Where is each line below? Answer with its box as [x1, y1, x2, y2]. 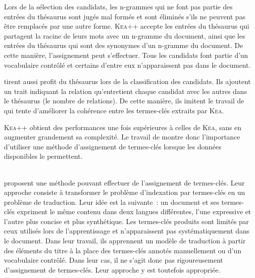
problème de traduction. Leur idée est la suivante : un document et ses [4, 196, 219, 207]
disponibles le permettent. [4, 151, 83, 161]
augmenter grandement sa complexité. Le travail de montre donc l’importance [4, 132, 240, 142]
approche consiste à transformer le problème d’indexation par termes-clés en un [4, 187, 245, 197]
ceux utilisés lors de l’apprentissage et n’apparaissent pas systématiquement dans [4, 226, 250, 236]
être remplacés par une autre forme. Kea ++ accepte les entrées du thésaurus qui [4, 21, 250, 31]
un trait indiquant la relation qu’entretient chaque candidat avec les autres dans [4, 86, 247, 96]
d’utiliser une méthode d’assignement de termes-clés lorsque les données [4, 141, 221, 151]
